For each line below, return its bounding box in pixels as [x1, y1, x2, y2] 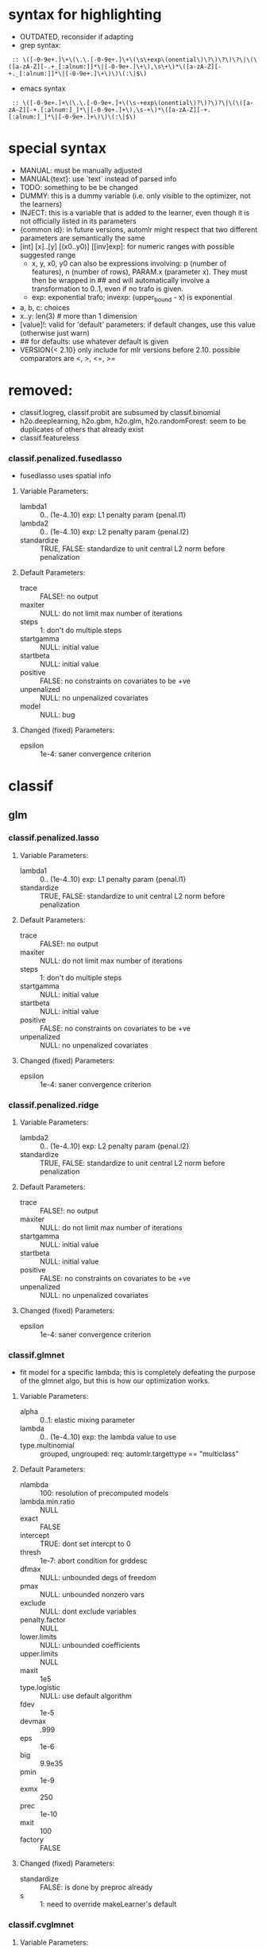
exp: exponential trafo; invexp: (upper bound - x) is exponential [31, 292, 233, 304]
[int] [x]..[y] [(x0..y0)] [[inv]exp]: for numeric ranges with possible [19, 241, 235, 251]
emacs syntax [19, 84, 66, 93]
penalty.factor [19, 1615, 66, 1625]
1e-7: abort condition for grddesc [39, 1556, 148, 1566]
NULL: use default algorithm [39, 1692, 133, 1701]
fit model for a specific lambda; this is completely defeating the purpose [19, 1368, 256, 1377]
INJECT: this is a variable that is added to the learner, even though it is [19, 208, 250, 217]
